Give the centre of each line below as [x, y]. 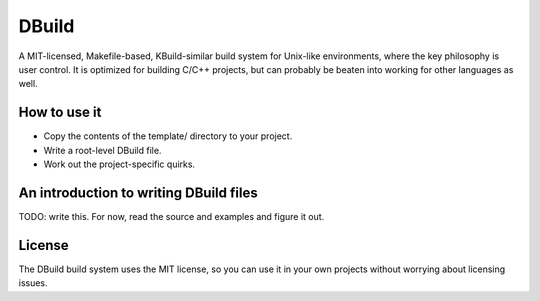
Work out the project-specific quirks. [119, 164]
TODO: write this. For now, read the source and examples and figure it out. [171, 216]
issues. [33, 283]
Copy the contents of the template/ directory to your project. [168, 136]
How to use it [60, 112]
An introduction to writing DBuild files [138, 192]
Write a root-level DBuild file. [102, 150]
